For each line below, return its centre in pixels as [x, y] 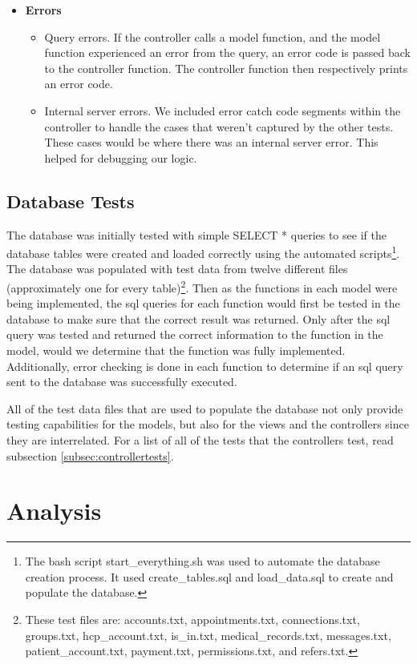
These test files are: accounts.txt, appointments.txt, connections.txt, [192, 620]
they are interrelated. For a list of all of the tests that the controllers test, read [200, 439]
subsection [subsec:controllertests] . [90, 455]
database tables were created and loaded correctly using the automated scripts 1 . [203, 252]
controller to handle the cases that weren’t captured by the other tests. [219, 126]
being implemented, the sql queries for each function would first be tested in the [203, 303]
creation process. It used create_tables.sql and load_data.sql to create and [209, 576]
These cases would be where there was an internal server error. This [211, 142]
